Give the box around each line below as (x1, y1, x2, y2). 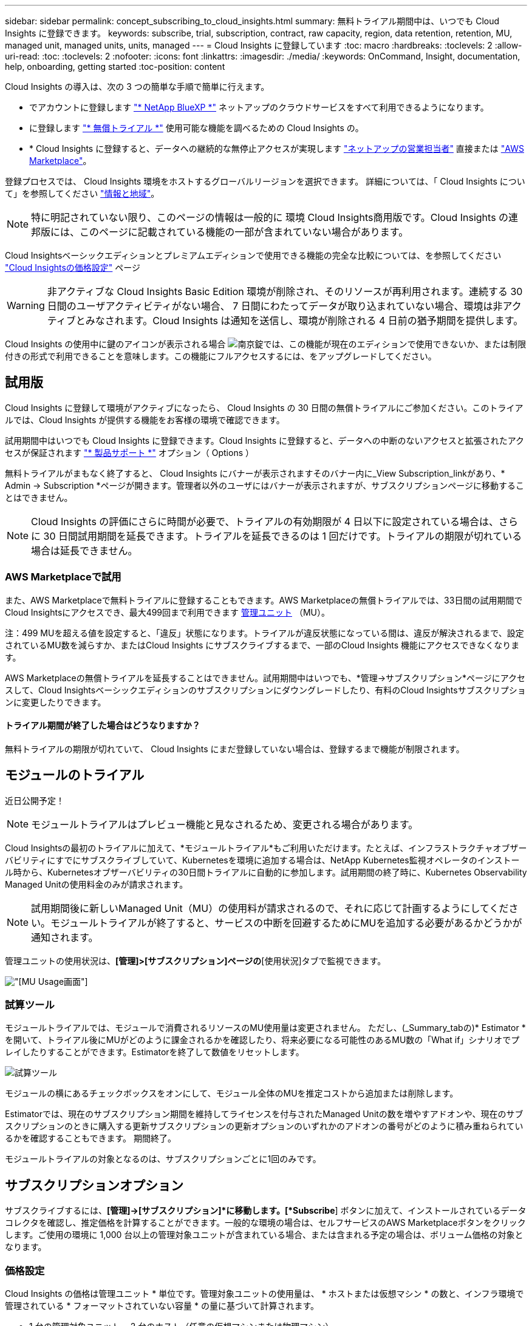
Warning (7, 299, 45, 311)
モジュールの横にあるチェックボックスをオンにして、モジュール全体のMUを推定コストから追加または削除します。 (5, 1088, 459, 1099)
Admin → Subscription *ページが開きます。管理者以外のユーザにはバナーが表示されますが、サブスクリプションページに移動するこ (5, 480, 525, 491)
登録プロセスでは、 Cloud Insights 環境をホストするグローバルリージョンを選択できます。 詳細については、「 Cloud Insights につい (5, 176, 525, 186)
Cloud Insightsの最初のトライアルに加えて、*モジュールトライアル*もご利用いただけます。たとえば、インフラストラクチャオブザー (5, 842, 527, 853)
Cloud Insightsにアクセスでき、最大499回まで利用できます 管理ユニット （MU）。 (5, 607, 330, 617)
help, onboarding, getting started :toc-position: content (5, 61, 225, 72)
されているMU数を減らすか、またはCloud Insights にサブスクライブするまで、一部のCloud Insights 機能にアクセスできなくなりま (5, 639, 520, 650)
